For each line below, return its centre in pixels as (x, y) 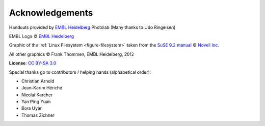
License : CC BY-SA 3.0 (33, 63)
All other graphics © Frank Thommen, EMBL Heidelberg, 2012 (72, 54)
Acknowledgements (51, 13)
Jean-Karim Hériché (42, 88)
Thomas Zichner (38, 115)
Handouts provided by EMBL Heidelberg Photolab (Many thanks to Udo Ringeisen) (92, 27)
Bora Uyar (31, 108)
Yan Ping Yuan (36, 102)
